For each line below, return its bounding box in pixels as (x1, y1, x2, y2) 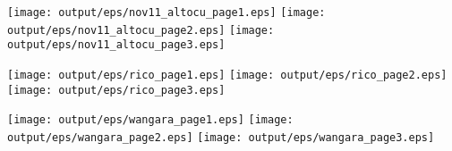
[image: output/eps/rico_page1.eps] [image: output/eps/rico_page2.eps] (7, 68, 448, 81)
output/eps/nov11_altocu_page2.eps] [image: (7, 23, 275, 37)
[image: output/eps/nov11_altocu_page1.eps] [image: (7, 6, 326, 19)
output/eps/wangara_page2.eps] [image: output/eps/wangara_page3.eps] (7, 130, 435, 144)
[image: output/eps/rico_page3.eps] (7, 83, 226, 96)
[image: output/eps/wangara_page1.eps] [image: (7, 113, 294, 127)
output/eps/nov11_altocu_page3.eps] (7, 38, 226, 52)
